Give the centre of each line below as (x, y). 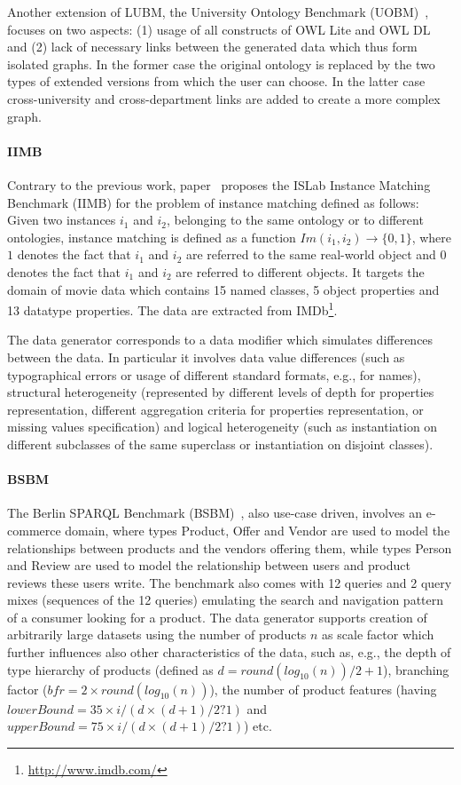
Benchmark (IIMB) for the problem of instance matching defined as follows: (213, 202)
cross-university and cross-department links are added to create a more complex (224, 98)
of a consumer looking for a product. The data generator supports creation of (217, 617)
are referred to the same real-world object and (311, 254)
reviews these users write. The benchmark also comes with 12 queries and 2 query (230, 582)
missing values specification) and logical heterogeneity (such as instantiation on (223, 427)
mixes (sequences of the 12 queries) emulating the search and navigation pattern (226, 600)
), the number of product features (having (323, 689)
